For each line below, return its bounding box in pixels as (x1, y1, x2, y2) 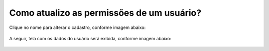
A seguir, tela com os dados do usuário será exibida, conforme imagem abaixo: (9, 35, 172, 41)
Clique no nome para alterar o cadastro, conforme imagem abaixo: (9, 25, 146, 30)
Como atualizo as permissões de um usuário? (9, 7, 202, 18)
